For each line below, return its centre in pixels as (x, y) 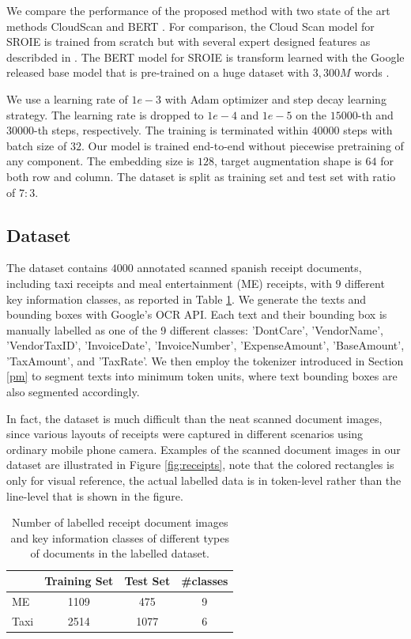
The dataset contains (57, 268)
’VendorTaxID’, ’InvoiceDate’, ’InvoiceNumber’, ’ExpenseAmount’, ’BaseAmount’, (205, 345)
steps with (368, 130)
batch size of (37, 145)
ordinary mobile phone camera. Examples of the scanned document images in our (204, 449)
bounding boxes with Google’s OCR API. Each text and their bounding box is (197, 314)
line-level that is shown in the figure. (95, 495)
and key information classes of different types (120, 537)
